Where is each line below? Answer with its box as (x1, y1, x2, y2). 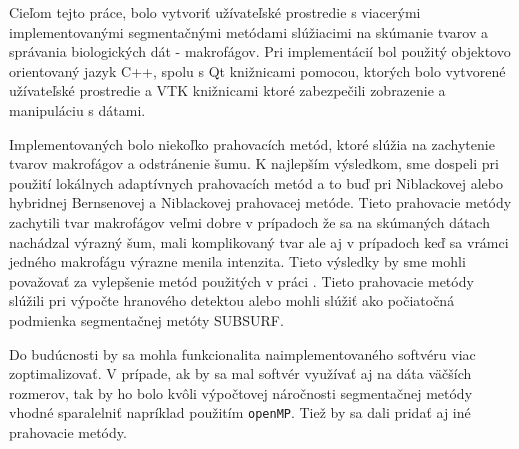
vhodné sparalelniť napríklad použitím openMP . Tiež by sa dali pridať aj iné (9, 402, 471, 423)
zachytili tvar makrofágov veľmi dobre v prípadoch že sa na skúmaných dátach (9, 211, 490, 232)
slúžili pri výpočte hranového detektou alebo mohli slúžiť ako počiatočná (9, 290, 455, 311)
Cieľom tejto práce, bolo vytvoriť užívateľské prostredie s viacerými (9, 2, 421, 22)
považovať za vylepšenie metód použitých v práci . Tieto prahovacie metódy (9, 270, 474, 291)
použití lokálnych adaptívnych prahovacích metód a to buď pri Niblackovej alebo (9, 172, 504, 193)
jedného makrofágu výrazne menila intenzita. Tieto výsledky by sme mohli (9, 251, 466, 272)
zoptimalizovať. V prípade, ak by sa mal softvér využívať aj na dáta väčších (9, 363, 472, 384)
